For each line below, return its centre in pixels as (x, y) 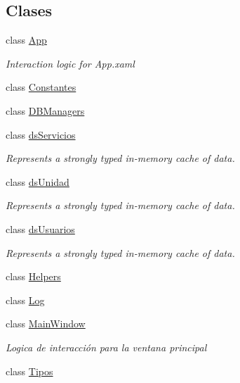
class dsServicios (41, 134)
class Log (25, 300)
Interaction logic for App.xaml (70, 63)
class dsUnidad (38, 181)
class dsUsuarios (40, 228)
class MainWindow (46, 324)
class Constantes (41, 87)
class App (26, 40)
